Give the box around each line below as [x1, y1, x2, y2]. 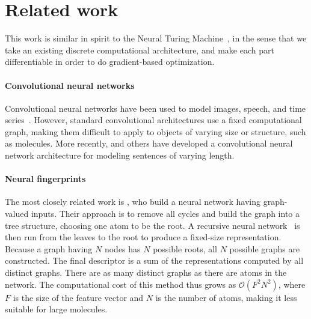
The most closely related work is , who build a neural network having [5, 195, 261, 208]
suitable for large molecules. [5, 303, 108, 315]
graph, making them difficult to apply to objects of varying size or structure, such [5, 125, 306, 138]
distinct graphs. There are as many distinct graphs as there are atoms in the [5, 266, 287, 279]
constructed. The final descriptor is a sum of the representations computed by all [5, 254, 304, 267]
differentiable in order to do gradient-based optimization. [5, 55, 215, 68]
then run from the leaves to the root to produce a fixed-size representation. [5, 231, 282, 243]
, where [278, 278, 306, 290]
